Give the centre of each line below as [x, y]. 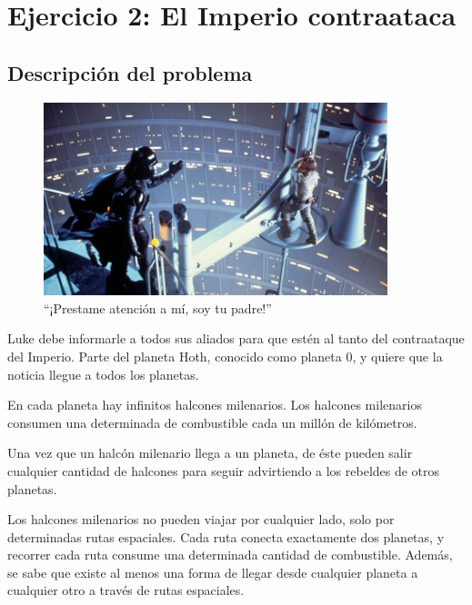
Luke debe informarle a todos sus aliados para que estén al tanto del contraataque [236, 338]
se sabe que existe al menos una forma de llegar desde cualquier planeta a [213, 572]
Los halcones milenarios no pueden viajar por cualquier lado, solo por [201, 519]
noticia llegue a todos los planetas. [103, 374]
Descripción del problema [130, 72]
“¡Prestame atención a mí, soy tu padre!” [158, 307]
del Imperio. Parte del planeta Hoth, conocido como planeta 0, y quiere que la [225, 356]
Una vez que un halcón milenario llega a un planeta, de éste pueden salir [210, 453]
